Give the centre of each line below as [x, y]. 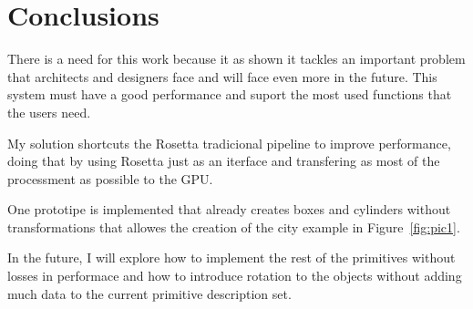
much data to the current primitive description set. [149, 293]
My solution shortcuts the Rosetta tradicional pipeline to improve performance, [229, 143]
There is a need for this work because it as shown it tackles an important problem [236, 59]
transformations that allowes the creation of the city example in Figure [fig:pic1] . [234, 227]
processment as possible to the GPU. [110, 178]
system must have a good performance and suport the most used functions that [230, 94]
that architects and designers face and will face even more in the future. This [222, 76]
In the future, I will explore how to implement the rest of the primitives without [231, 257]
